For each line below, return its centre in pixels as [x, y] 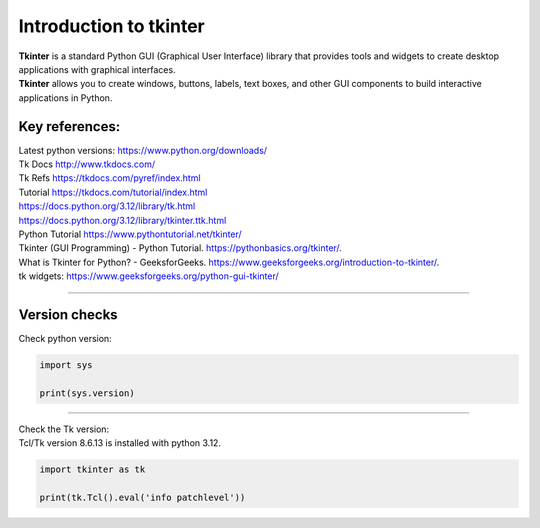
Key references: [69, 126]
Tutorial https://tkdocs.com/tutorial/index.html [113, 192]
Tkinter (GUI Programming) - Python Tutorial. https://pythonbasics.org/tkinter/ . [180, 248]
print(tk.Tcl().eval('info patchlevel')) [142, 497]
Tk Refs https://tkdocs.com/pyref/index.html [109, 178]
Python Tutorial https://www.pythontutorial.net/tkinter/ [130, 234]
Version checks [68, 314]
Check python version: [65, 339]
